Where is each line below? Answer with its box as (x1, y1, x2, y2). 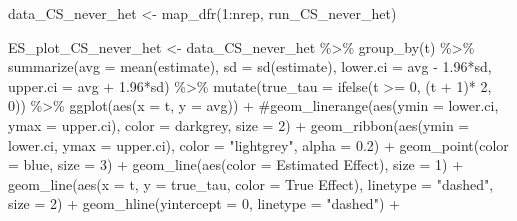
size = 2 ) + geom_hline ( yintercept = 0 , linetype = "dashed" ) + (8, 193, 400, 214)
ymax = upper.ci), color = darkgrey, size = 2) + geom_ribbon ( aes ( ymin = (8, 114, 470, 135)
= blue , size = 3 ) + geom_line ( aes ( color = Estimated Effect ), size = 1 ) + (8, 154, 464, 175)
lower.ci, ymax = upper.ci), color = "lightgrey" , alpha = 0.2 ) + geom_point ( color (8, 134, 509, 155)
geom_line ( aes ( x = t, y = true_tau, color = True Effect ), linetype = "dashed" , (8, 173, 494, 194)
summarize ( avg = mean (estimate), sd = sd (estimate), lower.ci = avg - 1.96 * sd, (8, 56, 492, 77)
